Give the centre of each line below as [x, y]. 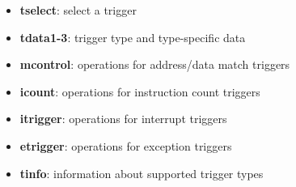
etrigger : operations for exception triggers [126, 145]
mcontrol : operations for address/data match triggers [155, 64]
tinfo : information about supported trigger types [142, 173]
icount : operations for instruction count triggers [140, 91]
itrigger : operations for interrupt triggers [123, 119]
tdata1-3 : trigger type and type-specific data [133, 37]
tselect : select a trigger [78, 10]
